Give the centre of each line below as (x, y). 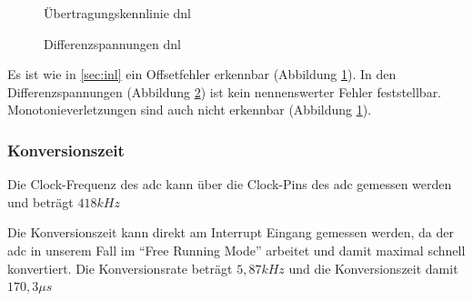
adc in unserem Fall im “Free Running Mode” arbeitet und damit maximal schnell (236, 250)
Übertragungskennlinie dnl (117, 13)
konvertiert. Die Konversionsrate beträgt (120, 268)
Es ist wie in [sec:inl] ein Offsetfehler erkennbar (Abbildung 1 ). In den (202, 74)
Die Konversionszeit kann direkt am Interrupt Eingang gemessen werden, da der (231, 232)
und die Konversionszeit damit (373, 268)
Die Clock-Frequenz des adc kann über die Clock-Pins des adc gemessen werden (230, 184)
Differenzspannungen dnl (112, 43)
